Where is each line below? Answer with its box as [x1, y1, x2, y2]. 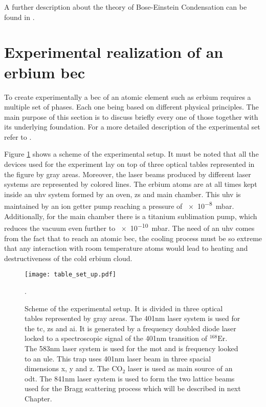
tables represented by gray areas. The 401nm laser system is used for [25, 313, 240, 324]
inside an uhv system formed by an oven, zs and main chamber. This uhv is [4, 188, 241, 199]
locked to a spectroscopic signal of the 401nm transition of [25, 333, 207, 344]
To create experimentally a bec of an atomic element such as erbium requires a [4, 91, 251, 102]
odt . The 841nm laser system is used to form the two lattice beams [25, 373, 235, 383]
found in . [4, 11, 35, 22]
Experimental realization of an [4, 41, 224, 62]
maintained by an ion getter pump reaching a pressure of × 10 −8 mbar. [4, 199, 234, 211]
